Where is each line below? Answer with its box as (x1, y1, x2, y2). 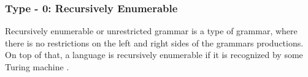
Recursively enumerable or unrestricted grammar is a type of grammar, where (5, 24, 298, 37)
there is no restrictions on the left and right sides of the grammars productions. (5, 36, 304, 49)
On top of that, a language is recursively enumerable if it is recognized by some (5, 48, 303, 61)
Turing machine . (5, 61, 69, 73)
